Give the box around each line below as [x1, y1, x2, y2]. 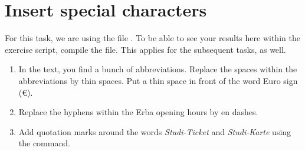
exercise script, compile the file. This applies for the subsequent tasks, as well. [5, 43, 286, 55]
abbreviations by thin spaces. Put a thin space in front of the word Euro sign [18, 74, 298, 86]
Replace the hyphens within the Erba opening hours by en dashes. [18, 106, 258, 118]
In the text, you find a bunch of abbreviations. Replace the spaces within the [18, 63, 297, 75]
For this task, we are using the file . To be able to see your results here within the [5, 32, 300, 44]
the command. [18, 137, 70, 149]
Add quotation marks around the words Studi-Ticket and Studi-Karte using [18, 125, 291, 137]
